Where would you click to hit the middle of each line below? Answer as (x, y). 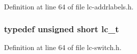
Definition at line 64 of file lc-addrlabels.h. (69, 6)
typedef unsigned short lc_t (61, 28)
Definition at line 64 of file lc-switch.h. (63, 47)
